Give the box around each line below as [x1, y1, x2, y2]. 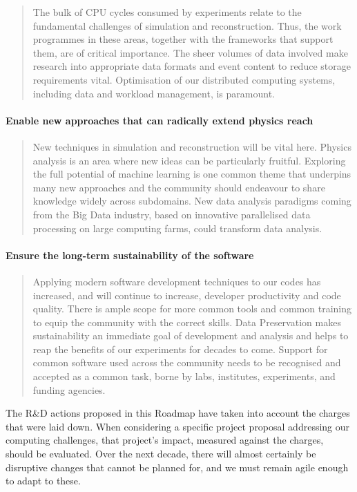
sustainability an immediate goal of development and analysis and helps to [32, 328, 349, 343]
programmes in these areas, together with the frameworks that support [32, 32, 334, 46]
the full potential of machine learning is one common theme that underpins [32, 167, 351, 181]
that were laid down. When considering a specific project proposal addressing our [6, 419, 350, 433]
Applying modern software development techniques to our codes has [32, 274, 321, 288]
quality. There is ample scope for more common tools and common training [32, 301, 351, 316]
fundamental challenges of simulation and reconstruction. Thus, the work [32, 18, 342, 32]
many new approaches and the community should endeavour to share [32, 180, 325, 194]
